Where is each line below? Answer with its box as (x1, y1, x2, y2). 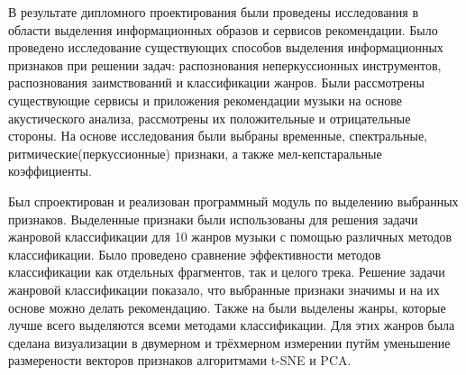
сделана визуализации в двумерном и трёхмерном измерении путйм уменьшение (8, 333, 451, 352)
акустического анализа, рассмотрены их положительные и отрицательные (8, 108, 411, 127)
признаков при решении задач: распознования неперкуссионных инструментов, (8, 55, 442, 74)
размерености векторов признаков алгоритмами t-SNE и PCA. (8, 351, 352, 370)
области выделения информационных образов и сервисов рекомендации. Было (8, 20, 438, 39)
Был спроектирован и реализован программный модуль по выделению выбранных (8, 191, 459, 210)
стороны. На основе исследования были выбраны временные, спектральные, (8, 126, 428, 145)
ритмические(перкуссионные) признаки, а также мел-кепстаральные (8, 143, 382, 162)
